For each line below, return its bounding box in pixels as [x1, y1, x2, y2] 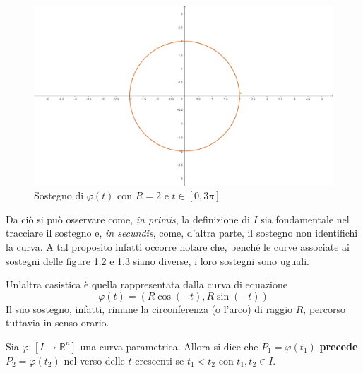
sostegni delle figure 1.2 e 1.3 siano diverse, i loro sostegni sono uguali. [6, 253, 309, 268]
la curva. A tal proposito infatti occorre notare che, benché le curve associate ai [6, 239, 350, 254]
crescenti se [135, 353, 184, 367]
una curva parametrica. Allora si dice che [80, 338, 258, 353]
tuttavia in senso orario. [6, 315, 109, 330]
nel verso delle [64, 353, 125, 367]
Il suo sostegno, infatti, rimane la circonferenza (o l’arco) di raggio [6, 301, 293, 316]
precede [319, 338, 358, 353]
